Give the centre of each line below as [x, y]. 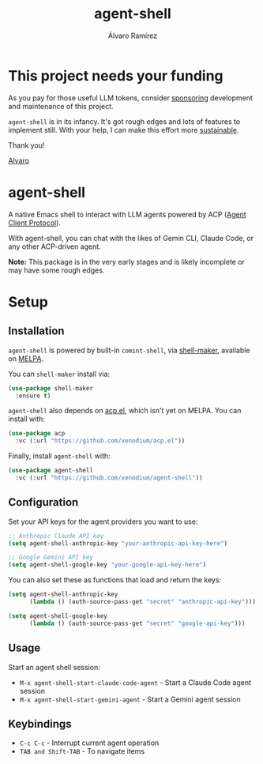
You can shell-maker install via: [59, 374]
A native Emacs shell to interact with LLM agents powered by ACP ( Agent [127, 214]
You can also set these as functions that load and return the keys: [115, 580]
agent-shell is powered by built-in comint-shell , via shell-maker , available [129, 350]
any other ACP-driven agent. [54, 247]
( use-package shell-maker [51, 388]
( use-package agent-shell [51, 471]
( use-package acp [37, 434]
